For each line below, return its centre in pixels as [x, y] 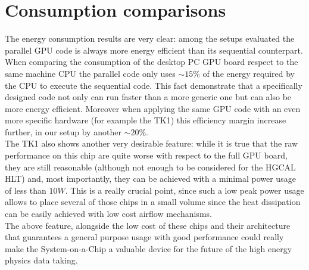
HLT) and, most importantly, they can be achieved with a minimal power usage [150, 179]
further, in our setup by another [63, 131]
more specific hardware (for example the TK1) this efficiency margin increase [146, 120]
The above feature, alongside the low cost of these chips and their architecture [148, 225]
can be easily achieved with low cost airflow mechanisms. [108, 214]
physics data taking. [41, 260]
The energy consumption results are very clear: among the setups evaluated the [150, 38]
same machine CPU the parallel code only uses [90, 73]
